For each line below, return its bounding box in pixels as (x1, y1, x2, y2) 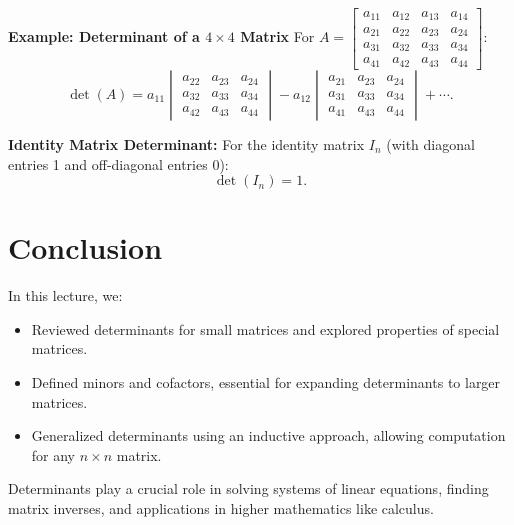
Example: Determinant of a (8, 26, 200, 47)
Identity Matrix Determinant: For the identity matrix (8, 133, 365, 154)
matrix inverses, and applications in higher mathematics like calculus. (8, 498, 434, 518)
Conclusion (8, 227, 163, 268)
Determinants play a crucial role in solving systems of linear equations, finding (8, 478, 489, 499)
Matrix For (240, 26, 315, 47)
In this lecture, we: (8, 285, 123, 306)
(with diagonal (386, 133, 475, 154)
